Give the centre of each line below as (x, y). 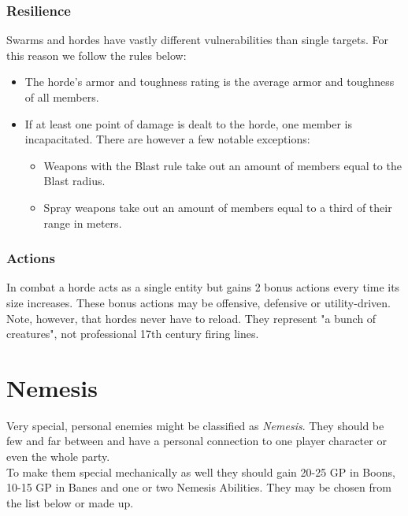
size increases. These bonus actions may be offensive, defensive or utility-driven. (198, 302)
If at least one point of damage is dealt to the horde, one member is (189, 123)
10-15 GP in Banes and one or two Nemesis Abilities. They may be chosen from (199, 487)
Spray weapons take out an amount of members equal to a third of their (218, 207)
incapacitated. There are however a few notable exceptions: (167, 139)
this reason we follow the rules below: (96, 55)
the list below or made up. (70, 502)
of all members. (62, 97)
